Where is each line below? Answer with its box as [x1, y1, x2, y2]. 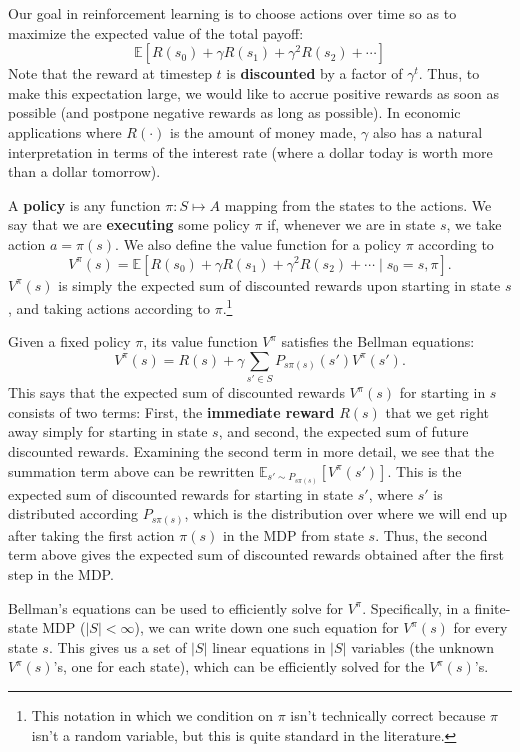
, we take [446, 214, 502, 235]
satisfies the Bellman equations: [281, 331, 475, 352]
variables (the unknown [351, 636, 495, 657]
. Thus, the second [375, 524, 488, 545]
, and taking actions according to [8, 297, 210, 318]
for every [453, 617, 508, 638]
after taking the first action [8, 524, 175, 545]
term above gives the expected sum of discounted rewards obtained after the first [8, 544, 504, 565]
